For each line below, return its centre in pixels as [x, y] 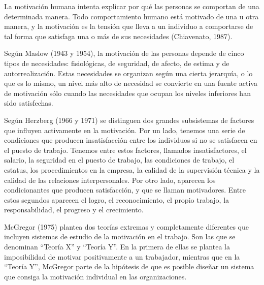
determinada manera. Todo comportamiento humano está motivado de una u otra [131, 16]
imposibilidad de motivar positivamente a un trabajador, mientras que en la [122, 256]
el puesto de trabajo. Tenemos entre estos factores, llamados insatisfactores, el [125, 150]
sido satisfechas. [29, 103]
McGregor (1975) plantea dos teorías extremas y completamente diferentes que [126, 226]
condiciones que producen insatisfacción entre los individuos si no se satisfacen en [131, 140]
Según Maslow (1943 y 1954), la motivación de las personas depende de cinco [124, 53]
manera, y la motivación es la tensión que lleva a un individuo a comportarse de [129, 26]
